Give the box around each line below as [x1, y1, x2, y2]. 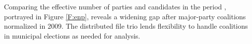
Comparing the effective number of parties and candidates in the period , [4, 1, 226, 11]
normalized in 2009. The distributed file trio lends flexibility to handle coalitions [4, 21, 248, 31]
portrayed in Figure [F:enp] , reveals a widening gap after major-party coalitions [4, 11, 246, 21]
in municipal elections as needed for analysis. [4, 30, 140, 41]
